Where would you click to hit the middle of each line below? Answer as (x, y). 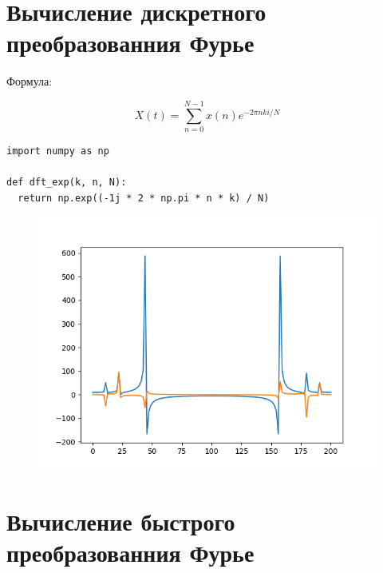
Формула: (30, 81)
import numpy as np (58, 151)
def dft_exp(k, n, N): (67, 183)
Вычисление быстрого (121, 521)
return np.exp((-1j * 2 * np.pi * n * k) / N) (144, 198)
